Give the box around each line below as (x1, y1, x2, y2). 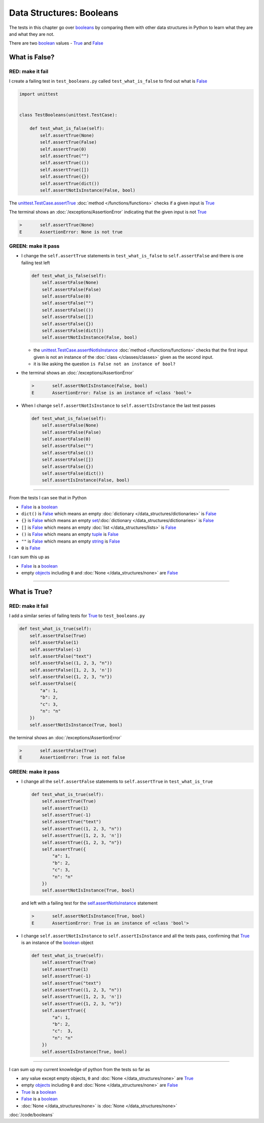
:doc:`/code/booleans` (9, 1112, 54, 1118)
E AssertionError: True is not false (19, 755, 126, 760)
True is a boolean (21, 1089, 56, 1095)
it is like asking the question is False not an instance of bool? (33, 361, 176, 367)
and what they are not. (9, 31, 55, 37)
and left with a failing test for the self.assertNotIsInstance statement (21, 900, 158, 906)
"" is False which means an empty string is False (21, 538, 120, 544)
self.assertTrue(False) (40, 140, 97, 145)
